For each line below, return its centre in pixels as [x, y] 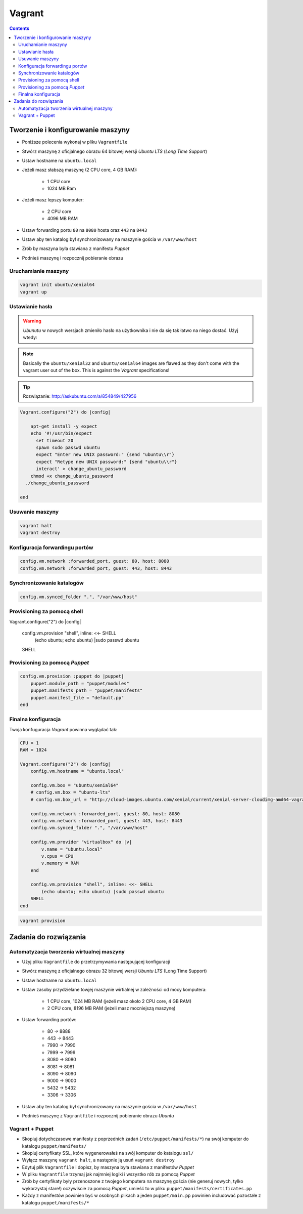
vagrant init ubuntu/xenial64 [57, 285]
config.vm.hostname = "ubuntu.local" [77, 771]
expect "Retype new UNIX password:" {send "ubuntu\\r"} [107, 462]
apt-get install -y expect [64, 426]
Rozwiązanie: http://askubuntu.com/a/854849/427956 [80, 396]
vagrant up [33, 292]
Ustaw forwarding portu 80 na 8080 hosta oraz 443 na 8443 [85, 230]
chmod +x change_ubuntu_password [72, 476]
